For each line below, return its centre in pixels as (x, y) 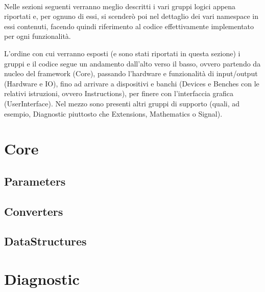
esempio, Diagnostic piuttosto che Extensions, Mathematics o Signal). (113, 113)
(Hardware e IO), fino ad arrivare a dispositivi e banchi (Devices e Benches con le (132, 83)
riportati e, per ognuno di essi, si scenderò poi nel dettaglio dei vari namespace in (131, 16)
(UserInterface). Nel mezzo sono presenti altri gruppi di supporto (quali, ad (122, 103)
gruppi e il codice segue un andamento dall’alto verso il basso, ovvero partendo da (132, 63)
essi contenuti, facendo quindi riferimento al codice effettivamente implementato (129, 26)
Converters (34, 211)
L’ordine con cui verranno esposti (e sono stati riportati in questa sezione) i (122, 53)
